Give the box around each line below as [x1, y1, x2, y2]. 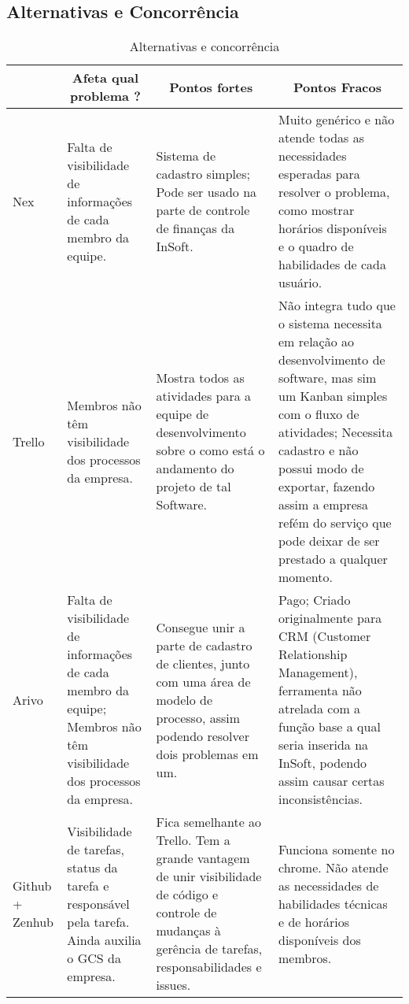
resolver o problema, [278, 183, 390, 202]
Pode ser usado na [156, 183, 257, 202]
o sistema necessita [278, 314, 382, 333]
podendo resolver [156, 726, 249, 745]
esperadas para [278, 165, 360, 183]
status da [67, 858, 118, 876]
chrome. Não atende [278, 858, 389, 876]
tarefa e [67, 876, 109, 895]
